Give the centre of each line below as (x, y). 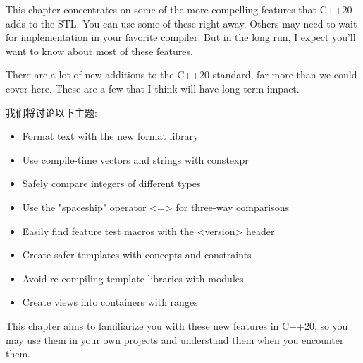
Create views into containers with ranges (110, 302)
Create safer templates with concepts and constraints (137, 255)
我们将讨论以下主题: (51, 112)
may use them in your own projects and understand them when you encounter (175, 339)
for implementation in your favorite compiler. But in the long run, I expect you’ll (181, 37)
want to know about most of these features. (99, 50)
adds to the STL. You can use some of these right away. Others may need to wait (181, 23)
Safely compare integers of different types (111, 183)
